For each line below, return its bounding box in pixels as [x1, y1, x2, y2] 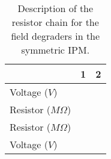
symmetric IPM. [21, 43, 90, 57]
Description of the [17, 1, 94, 15]
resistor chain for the [11, 15, 99, 29]
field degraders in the [11, 29, 100, 43]
